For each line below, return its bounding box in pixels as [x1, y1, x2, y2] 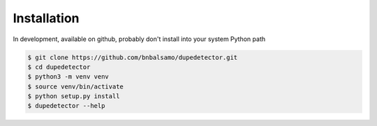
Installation [13, 10, 80, 26]
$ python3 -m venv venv [27, 73, 110, 81]
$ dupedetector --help [27, 102, 105, 110]
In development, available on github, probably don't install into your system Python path [13, 35, 265, 43]
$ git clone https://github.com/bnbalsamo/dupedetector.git [27, 53, 238, 61]
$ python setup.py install [27, 93, 120, 100]
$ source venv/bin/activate [27, 82, 124, 90]
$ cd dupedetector [27, 63, 91, 71]
